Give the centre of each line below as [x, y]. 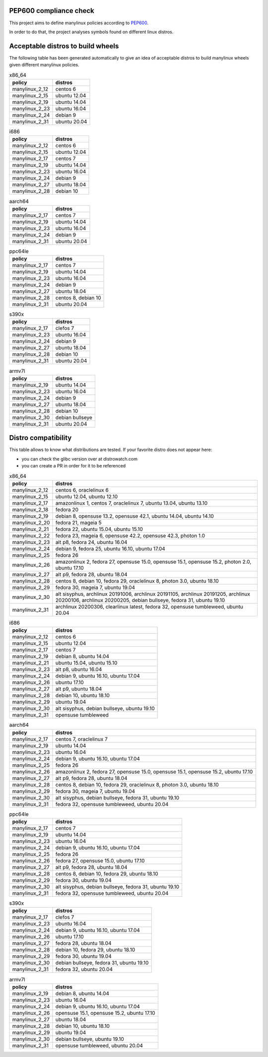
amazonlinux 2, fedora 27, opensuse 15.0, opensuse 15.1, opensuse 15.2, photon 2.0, [153, 562]
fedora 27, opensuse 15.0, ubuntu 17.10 [100, 861]
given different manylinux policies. [44, 65]
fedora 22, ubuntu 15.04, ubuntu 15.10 [99, 529]
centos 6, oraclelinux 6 [82, 490]
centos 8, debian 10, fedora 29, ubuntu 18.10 [107, 874]
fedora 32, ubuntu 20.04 [84, 969]
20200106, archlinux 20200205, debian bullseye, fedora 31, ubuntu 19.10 [140, 600]
